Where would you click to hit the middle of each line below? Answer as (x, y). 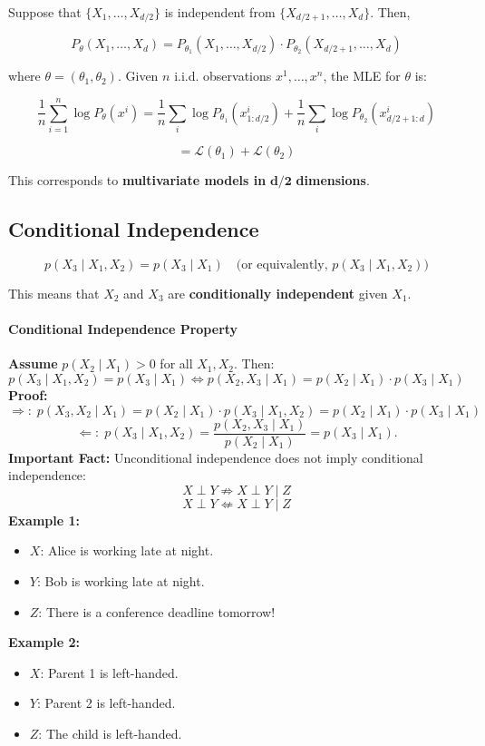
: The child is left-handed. (110, 733)
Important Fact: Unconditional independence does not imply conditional (216, 457)
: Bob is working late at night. (121, 580)
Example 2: (44, 642)
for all (176, 363)
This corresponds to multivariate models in (137, 180)
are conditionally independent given (278, 293)
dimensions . (333, 180)
